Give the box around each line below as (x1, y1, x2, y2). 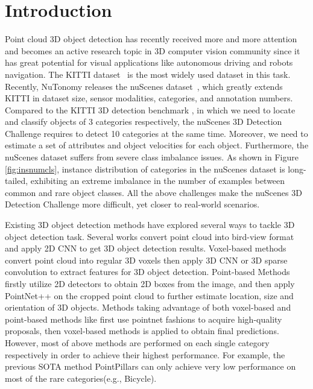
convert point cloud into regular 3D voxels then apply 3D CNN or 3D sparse (5, 253, 288, 266)
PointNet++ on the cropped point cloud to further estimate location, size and (5, 289, 294, 302)
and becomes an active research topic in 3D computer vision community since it (5, 44, 300, 57)
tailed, (5, 174, 28, 187)
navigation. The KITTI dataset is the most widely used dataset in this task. (5, 68, 291, 80)
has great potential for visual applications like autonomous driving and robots (5, 56, 293, 69)
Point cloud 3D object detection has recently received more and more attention (5, 33, 297, 45)
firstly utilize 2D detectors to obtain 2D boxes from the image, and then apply (5, 277, 295, 289)
